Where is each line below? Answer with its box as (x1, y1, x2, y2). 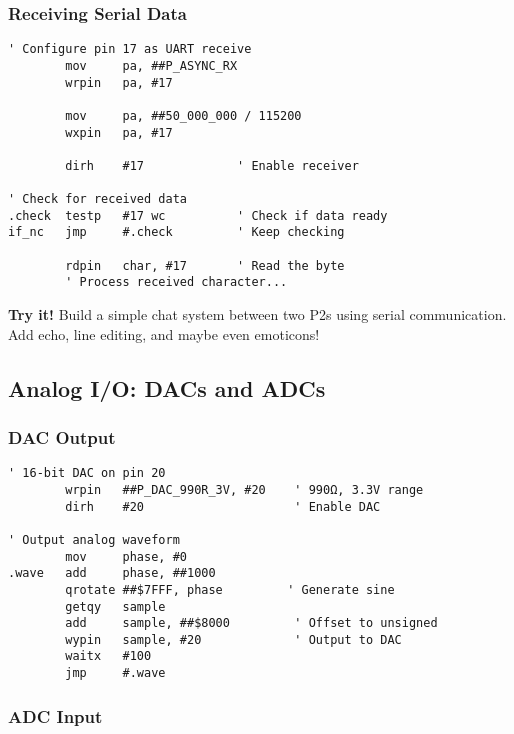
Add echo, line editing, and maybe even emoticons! (8, 323, 320, 344)
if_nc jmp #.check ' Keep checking (8, 225, 345, 240)
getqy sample (65, 599, 166, 614)
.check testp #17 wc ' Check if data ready (8, 208, 388, 223)
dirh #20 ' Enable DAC (65, 499, 381, 514)
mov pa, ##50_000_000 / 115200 (65, 108, 302, 123)
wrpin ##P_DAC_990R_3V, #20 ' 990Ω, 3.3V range (65, 482, 424, 497)
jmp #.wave (65, 666, 166, 681)
